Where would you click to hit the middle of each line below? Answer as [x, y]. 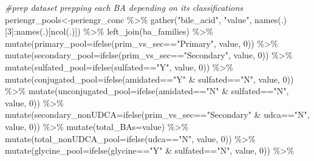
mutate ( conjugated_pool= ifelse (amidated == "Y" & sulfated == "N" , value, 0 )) [149, 79]
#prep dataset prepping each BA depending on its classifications [124, 7]
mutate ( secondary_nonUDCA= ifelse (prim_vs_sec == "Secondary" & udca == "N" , [157, 115]
